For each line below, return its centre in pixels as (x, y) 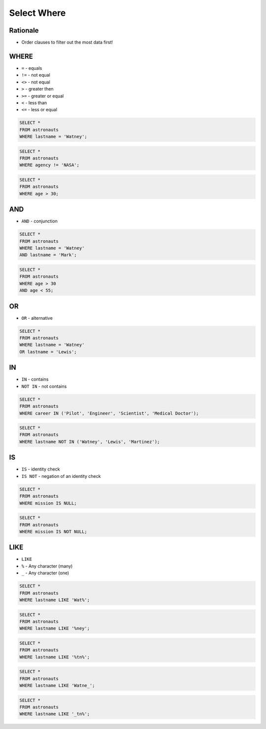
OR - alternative (37, 318)
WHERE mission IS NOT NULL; (53, 532)
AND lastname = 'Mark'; (48, 255)
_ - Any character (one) (45, 573)
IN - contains (35, 379)
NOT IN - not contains (44, 386)
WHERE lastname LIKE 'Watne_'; (57, 686)
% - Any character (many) (47, 566)
